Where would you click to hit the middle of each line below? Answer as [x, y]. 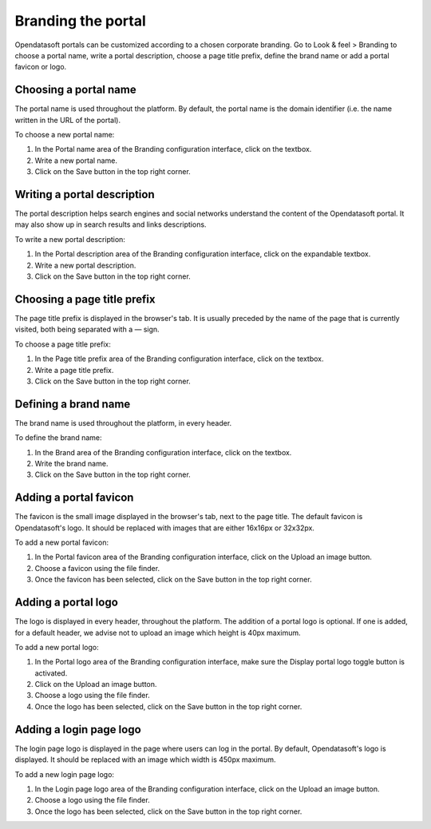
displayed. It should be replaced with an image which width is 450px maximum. [145, 760]
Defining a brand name [73, 404]
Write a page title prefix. [74, 370]
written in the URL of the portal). [68, 120]
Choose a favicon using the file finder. [97, 568]
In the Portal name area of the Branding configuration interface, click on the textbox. [173, 149]
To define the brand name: [58, 438]
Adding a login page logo [78, 730]
